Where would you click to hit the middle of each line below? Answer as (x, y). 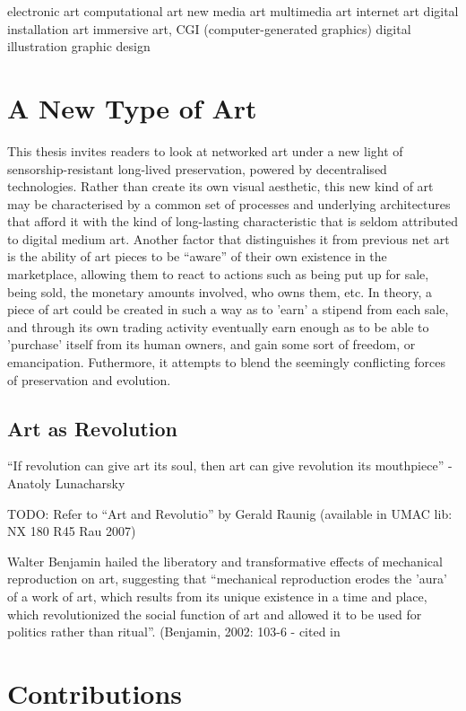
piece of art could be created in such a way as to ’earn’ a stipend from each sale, (228, 309)
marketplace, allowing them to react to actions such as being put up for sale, (218, 274)
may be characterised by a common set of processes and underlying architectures (229, 203)
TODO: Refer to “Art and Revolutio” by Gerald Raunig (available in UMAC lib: (230, 513)
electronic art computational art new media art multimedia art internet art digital (233, 11)
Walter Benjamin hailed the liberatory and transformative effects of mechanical (225, 561)
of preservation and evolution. (89, 379)
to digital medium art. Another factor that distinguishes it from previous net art (229, 238)
